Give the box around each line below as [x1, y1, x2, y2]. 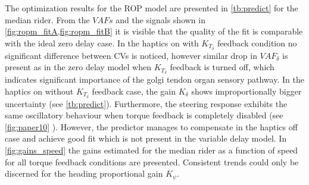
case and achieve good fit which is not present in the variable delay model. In [5, 132, 287, 145]
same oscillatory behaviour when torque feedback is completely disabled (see [5, 109, 283, 121]
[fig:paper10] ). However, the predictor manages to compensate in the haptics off [5, 120, 298, 133]
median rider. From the [5, 13, 90, 26]
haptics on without [5, 84, 74, 97]
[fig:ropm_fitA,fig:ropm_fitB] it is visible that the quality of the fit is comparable [5, 25, 303, 37]
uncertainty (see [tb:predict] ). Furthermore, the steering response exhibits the [5, 97, 288, 109]
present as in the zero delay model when [5, 61, 151, 73]
